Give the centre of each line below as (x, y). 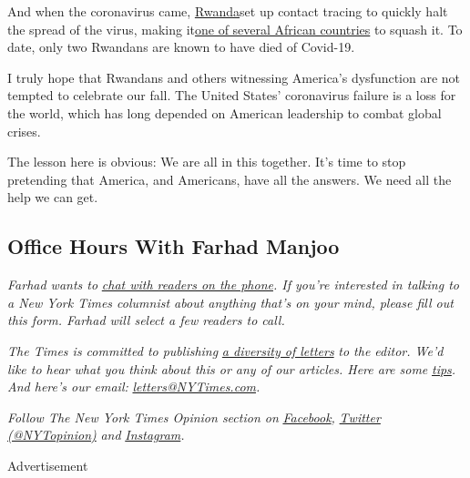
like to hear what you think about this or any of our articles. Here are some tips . (232, 368)
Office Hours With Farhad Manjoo (174, 246)
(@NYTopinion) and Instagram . (96, 435)
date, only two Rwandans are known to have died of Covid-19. (181, 47)
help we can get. (53, 197)
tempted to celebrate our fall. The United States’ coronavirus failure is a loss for (232, 95)
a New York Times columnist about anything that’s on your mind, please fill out (230, 302)
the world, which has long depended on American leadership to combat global (225, 112)
